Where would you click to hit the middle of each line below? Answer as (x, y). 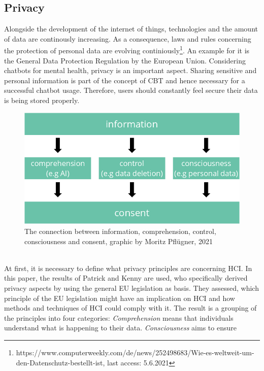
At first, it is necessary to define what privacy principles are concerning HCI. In (128, 268)
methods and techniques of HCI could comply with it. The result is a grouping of (130, 308)
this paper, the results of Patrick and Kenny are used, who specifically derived (126, 278)
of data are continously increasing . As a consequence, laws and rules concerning (128, 38)
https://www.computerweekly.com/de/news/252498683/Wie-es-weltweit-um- (135, 352)
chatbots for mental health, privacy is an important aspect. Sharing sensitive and (130, 70)
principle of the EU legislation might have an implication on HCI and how (120, 298)
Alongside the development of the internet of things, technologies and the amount (131, 29)
